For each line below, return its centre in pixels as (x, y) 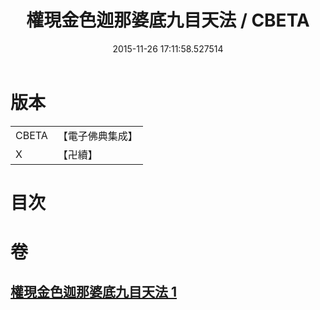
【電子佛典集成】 (97, 136)
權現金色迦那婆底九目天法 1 (94, 292)
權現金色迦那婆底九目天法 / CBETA (168, 20)
